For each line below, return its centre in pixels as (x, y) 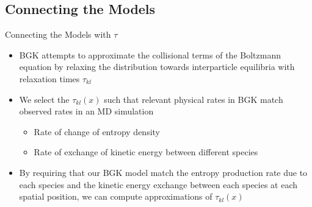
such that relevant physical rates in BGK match (194, 99)
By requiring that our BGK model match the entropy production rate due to (163, 172)
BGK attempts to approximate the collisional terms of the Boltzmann (150, 54)
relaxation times (49, 78)
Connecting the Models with (58, 34)
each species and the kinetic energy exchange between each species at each (158, 184)
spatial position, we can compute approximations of (116, 196)
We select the (44, 99)
